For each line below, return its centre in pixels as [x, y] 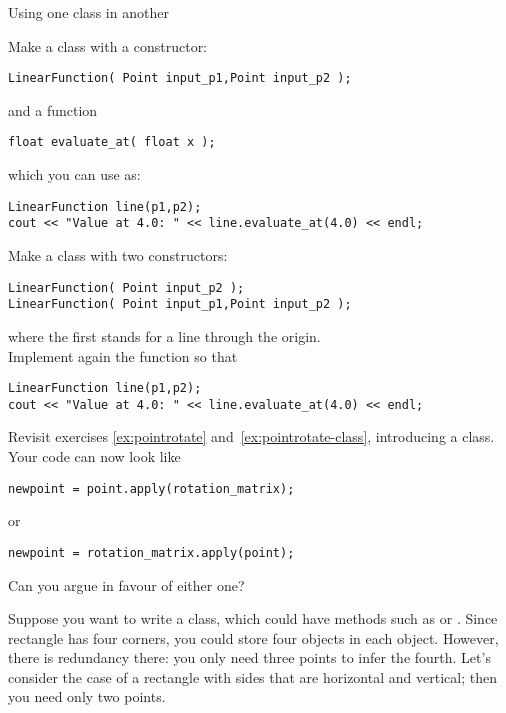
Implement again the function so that [123, 355]
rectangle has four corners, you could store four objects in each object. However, [253, 637]
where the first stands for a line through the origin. [164, 335]
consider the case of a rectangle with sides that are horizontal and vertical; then [252, 676]
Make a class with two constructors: [118, 255]
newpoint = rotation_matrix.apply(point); [151, 552]
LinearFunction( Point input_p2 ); [126, 287]
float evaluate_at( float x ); [112, 142]
